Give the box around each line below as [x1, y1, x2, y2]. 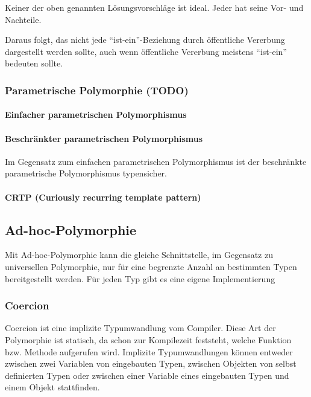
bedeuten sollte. [5, 57, 63, 69]
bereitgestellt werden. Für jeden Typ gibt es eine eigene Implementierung [5, 272, 275, 285]
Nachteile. [5, 13, 42, 25]
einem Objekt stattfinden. [5, 381, 100, 393]
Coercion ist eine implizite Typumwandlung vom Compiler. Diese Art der [5, 321, 276, 334]
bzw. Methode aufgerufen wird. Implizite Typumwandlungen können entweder [5, 345, 293, 358]
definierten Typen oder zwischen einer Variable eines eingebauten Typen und [5, 369, 289, 381]
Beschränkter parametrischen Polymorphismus [5, 132, 203, 144]
